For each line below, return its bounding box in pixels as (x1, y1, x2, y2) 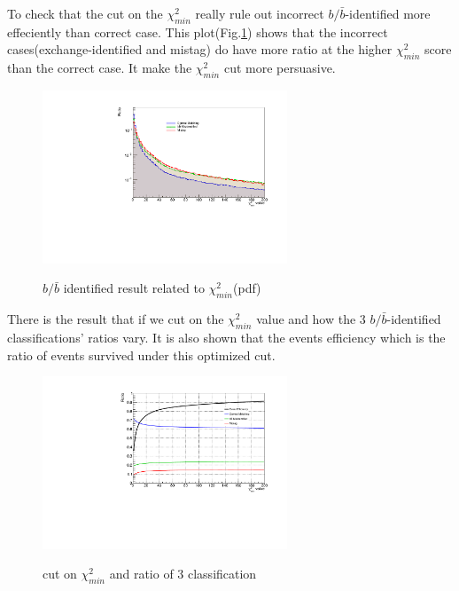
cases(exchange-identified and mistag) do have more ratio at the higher (7, 40, 393, 59)
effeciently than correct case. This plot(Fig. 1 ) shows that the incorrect (7, 22, 388, 41)
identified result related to (63, 279, 205, 297)
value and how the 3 (256, 310, 366, 328)
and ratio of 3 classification (109, 564, 257, 583)
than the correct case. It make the (7, 59, 192, 77)
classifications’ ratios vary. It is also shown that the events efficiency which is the (7, 327, 446, 346)
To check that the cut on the (7, 4, 163, 22)
